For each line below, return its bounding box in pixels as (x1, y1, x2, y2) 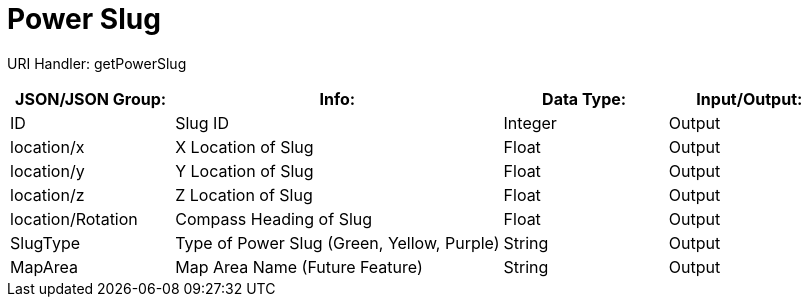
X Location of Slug (175, 136, 314, 157)
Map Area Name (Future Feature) (175, 256, 423, 277)
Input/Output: (696, 88, 803, 109)
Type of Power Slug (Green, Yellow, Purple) (175, 232, 500, 253)
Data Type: (542, 88, 627, 109)
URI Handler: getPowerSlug (7, 54, 187, 72)
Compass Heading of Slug (175, 208, 373, 229)
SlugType (10, 232, 81, 253)
